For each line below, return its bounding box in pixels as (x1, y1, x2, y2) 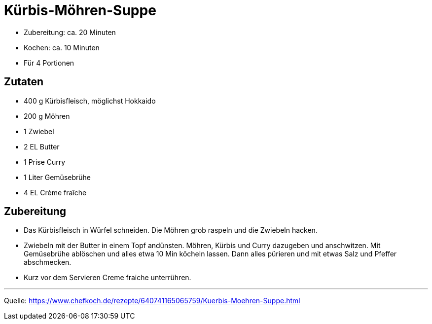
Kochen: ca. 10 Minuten (24, 43, 100, 52)
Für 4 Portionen (24, 58, 74, 67)
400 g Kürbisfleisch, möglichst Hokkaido (24, 96, 156, 105)
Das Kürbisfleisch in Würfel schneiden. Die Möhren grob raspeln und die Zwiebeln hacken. (24, 226, 318, 235)
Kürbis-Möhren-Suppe (4, 2, 156, 19)
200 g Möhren (24, 111, 70, 120)
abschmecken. (24, 258, 72, 267)
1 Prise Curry (24, 157, 66, 166)
